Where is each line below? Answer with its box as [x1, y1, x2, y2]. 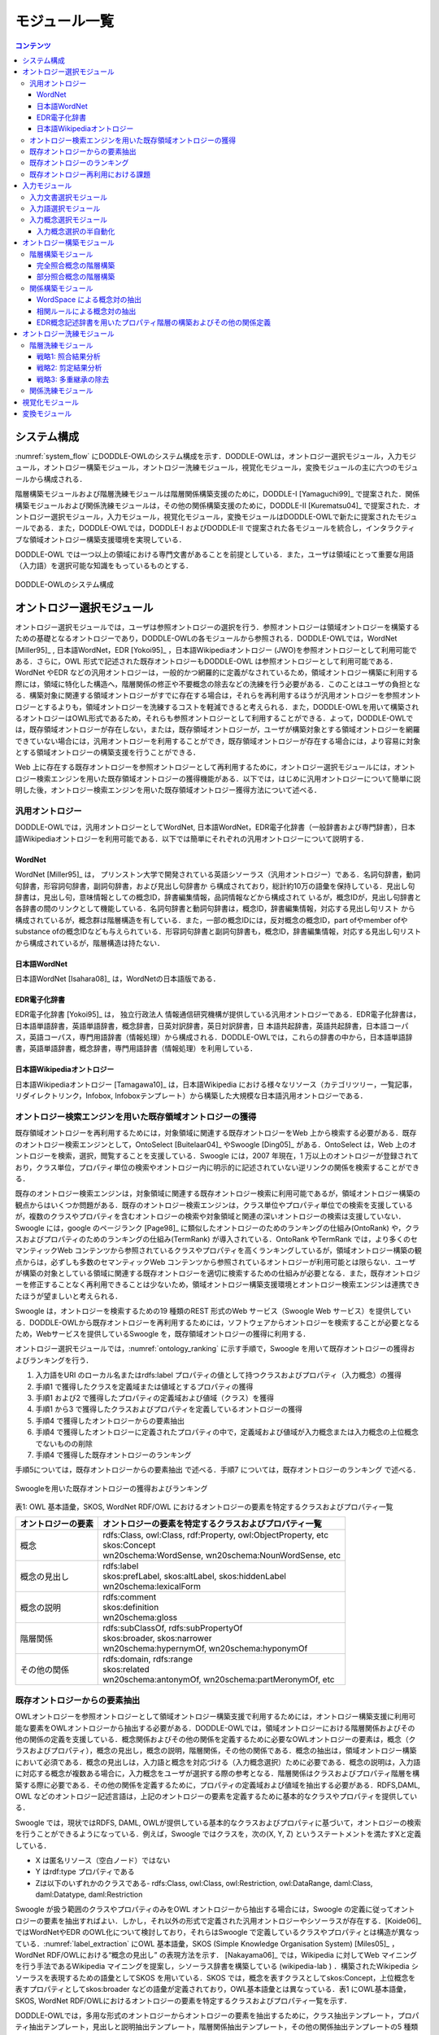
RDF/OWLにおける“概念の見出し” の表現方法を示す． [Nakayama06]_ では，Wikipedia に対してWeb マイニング [46, 1950, 418, 1960]
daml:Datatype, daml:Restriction [35, 1889, 143, 1900]
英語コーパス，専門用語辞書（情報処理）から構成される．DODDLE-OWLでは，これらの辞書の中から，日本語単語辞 [28, 1032, 413, 1042]
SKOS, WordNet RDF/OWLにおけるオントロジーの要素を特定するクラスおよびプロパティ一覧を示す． [15, 1995, 352, 2006]
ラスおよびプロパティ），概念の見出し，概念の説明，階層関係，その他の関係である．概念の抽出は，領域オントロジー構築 [15, 1746, 417, 1756]
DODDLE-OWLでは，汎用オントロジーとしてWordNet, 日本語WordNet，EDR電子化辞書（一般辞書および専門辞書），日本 [15, 822, 416, 832]
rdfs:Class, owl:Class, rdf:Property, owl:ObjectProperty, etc [102, 1530, 329, 1541]
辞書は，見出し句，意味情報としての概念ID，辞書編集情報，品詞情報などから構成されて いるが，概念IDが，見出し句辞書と [15, 892, 422, 902]
